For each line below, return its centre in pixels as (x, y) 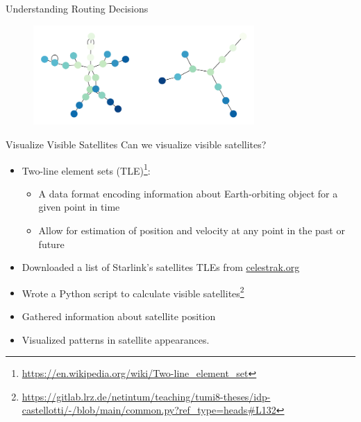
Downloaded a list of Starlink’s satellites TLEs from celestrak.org (161, 267)
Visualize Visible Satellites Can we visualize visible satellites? (136, 144)
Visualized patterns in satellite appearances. (116, 339)
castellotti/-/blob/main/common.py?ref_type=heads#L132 (149, 410)
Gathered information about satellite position (119, 316)
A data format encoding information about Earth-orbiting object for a (188, 193)
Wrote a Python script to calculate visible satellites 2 (133, 292)
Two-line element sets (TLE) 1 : (86, 169)
